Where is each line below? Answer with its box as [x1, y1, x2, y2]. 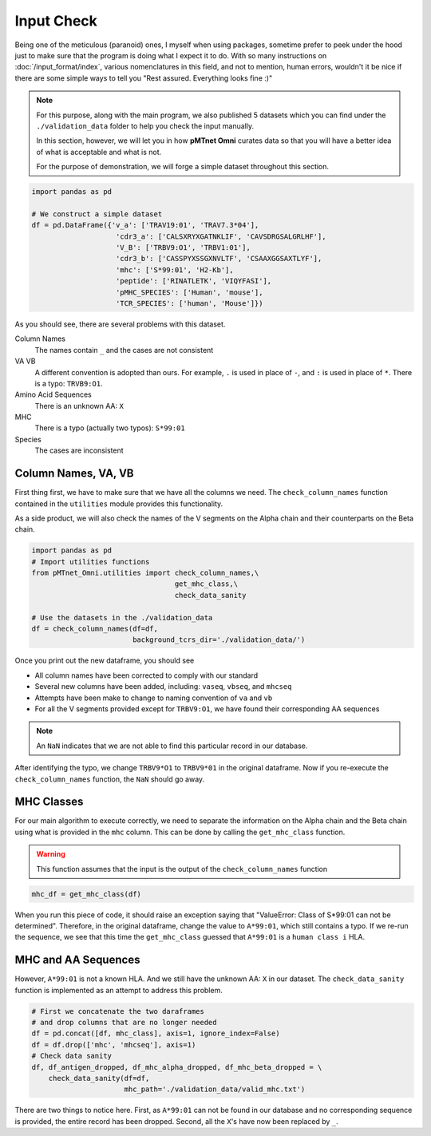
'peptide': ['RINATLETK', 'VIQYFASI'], [116, 276, 272, 286]
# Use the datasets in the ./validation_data [31, 613, 213, 622]
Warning [36, 849, 65, 859]
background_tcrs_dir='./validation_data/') [132, 635, 306, 644]
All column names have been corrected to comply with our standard [34, 671, 259, 680]
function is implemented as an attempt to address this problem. [14, 985, 223, 995]
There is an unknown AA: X [34, 401, 124, 410]
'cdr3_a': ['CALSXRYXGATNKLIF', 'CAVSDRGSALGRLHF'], [116, 232, 326, 241]
